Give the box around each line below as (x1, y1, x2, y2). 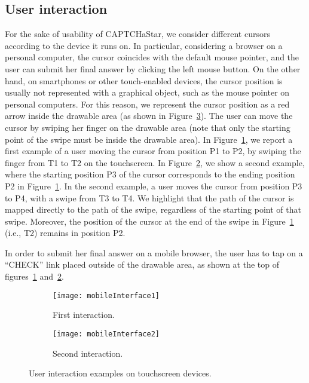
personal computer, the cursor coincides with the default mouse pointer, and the (5, 51, 299, 63)
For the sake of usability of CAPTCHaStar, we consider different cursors (5, 27, 270, 40)
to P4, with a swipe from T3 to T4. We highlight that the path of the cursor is (5, 191, 294, 204)
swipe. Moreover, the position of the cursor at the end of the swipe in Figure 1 (5, 215, 294, 227)
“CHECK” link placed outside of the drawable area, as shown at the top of (5, 258, 279, 271)
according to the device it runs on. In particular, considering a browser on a (5, 39, 283, 51)
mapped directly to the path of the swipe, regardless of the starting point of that (5, 203, 301, 216)
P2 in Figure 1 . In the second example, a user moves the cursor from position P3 (5, 179, 302, 192)
